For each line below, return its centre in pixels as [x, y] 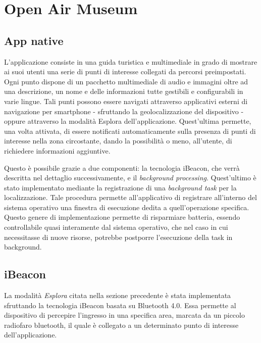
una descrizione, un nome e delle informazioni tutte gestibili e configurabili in [124, 91]
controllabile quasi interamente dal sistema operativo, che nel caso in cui [116, 227]
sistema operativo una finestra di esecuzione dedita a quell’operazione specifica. [127, 207]
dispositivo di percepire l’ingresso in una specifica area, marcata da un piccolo [124, 315]
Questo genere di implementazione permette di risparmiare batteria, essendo [122, 217]
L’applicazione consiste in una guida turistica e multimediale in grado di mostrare [131, 61]
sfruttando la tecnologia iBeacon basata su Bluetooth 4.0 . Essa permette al [120, 305]
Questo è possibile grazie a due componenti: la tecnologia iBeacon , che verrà [122, 167]
